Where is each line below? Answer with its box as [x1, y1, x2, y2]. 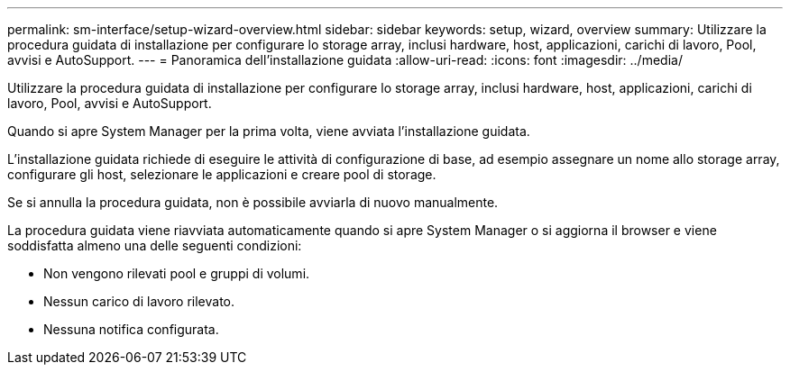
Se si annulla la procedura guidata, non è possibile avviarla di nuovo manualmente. [7, 195, 499, 210]
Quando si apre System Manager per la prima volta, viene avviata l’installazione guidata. [7, 123, 530, 139]
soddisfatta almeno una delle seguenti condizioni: [7, 238, 302, 253]
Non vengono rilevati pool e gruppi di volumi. [43, 266, 310, 281]
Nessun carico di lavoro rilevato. [43, 294, 235, 309]
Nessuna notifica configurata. [43, 322, 219, 337]
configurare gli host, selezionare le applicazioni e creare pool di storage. [7, 167, 436, 182]
